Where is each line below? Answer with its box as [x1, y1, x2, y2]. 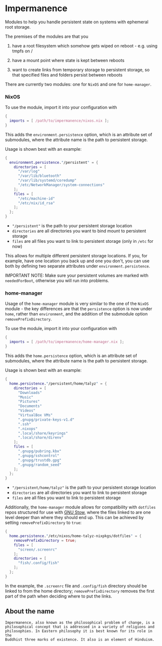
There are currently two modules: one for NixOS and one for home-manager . [5, 81, 152, 87]
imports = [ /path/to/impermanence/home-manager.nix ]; [9, 340, 124, 345]
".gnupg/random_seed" [17, 462, 62, 467]
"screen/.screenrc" [17, 547, 57, 552]
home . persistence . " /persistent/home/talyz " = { [9, 381, 107, 386]
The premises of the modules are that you [5, 33, 88, 39]
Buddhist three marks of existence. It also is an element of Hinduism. [5, 637, 155, 642]
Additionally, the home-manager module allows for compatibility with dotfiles [5, 504, 156, 510]
